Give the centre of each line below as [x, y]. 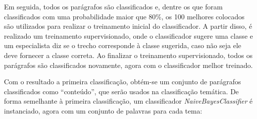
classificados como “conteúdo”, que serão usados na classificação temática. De [122, 91]
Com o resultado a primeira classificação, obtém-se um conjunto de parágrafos [123, 82]
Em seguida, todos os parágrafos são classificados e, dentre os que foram [113, 6]
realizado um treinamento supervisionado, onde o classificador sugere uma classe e [128, 35]
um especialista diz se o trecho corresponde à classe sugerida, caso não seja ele [123, 45]
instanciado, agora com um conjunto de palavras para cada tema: [103, 110]
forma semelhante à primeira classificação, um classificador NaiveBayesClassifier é [128, 101]
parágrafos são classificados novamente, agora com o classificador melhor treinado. [128, 65]
